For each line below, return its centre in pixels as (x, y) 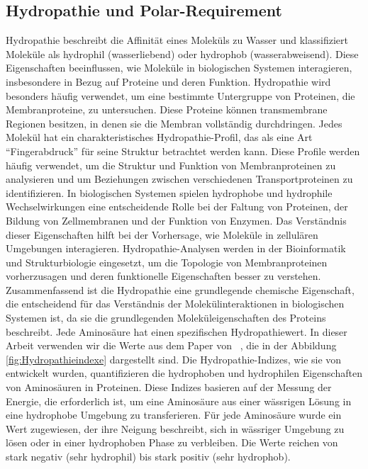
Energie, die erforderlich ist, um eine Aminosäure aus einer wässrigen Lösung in (179, 401)
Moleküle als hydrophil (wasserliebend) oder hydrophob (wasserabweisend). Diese (182, 53)
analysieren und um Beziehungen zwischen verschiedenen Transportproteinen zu (179, 179)
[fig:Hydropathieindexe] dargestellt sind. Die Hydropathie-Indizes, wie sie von (174, 359)
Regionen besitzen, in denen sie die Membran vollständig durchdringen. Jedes (174, 123)
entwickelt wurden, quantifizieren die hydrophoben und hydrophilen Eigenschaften (184, 373)
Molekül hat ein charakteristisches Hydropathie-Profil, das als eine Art (159, 137)
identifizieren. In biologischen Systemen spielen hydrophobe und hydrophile (169, 192)
